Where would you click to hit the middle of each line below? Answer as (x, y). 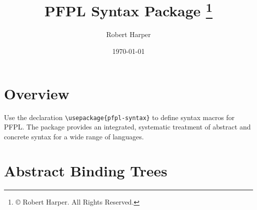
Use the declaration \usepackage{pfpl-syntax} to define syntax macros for (119, 117)
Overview (37, 93)
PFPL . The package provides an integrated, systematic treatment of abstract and (128, 127)
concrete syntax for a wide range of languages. (74, 136)
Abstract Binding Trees (86, 170)
